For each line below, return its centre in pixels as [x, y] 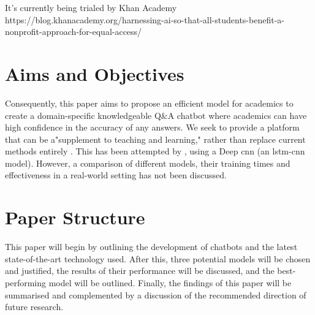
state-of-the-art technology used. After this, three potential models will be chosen [158, 258]
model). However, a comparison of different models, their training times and [148, 163]
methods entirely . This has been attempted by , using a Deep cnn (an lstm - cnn [155, 151]
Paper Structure [75, 217]
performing [25, 282]
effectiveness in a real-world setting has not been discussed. [116, 175]
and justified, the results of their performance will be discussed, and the [140, 271]
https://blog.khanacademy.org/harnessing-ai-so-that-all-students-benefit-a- [145, 19]
